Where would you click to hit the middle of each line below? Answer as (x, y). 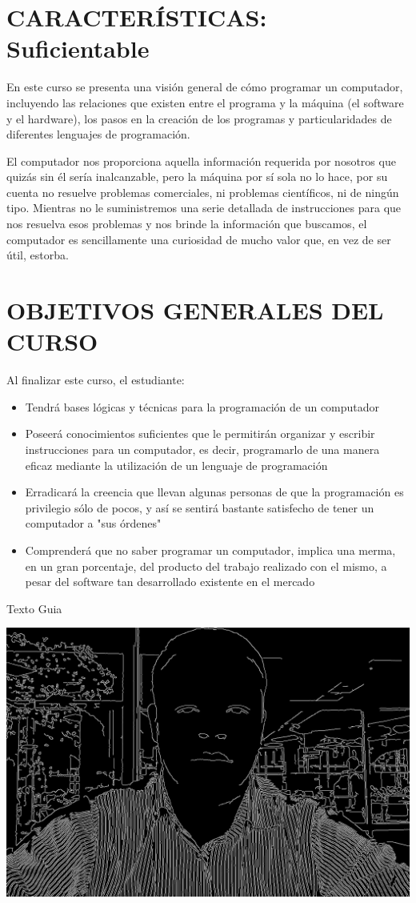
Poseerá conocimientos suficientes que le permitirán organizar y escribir (200, 433)
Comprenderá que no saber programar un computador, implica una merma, (210, 550)
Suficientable (78, 48)
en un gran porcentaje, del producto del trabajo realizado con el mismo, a (206, 566)
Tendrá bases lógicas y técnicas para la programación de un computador (202, 406)
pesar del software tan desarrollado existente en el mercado (170, 582)
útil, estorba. (38, 255)
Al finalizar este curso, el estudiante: (96, 380)
